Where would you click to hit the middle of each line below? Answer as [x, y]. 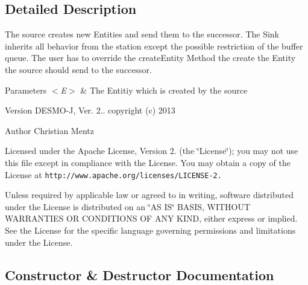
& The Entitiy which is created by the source [164, 90]
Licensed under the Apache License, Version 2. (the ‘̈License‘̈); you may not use [152, 151]
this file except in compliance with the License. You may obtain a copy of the [148, 162]
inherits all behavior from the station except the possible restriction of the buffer [154, 46]
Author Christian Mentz [49, 130]
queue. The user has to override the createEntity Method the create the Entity [150, 58]
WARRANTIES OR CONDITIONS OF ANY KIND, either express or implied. [151, 218]
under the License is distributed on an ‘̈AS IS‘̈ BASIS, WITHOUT [128, 206]
